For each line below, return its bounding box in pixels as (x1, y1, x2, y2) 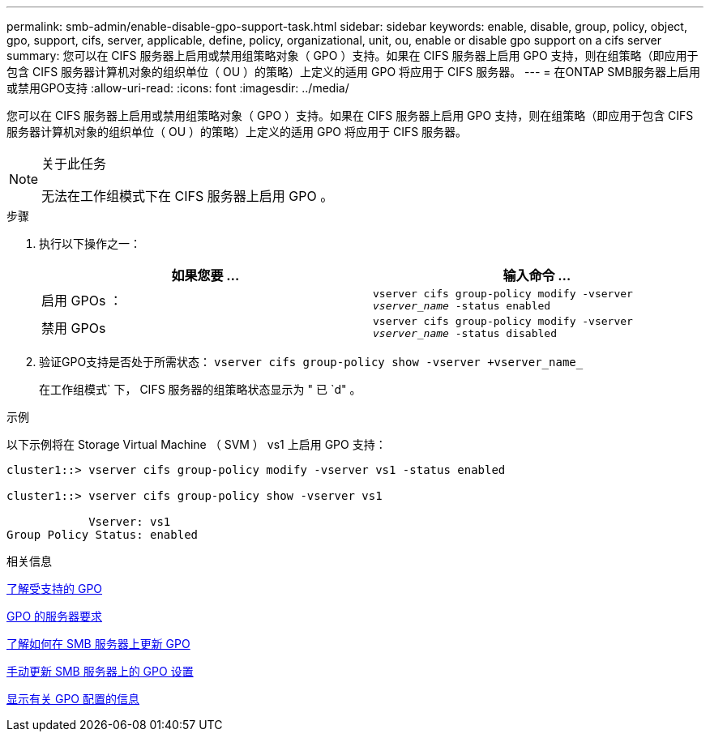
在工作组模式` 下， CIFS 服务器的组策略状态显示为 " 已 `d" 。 (39, 382, 361, 396)
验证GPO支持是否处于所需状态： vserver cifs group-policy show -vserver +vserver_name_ (39, 355, 584, 369)
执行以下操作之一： (39, 237, 141, 250)
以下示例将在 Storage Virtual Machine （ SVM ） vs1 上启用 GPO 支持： (6, 437, 387, 451)
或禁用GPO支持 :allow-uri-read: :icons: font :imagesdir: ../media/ (6, 81, 349, 95)
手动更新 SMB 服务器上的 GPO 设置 (6, 664, 194, 678)
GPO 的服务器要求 (6, 609, 103, 623)
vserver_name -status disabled (373, 327, 557, 339)
